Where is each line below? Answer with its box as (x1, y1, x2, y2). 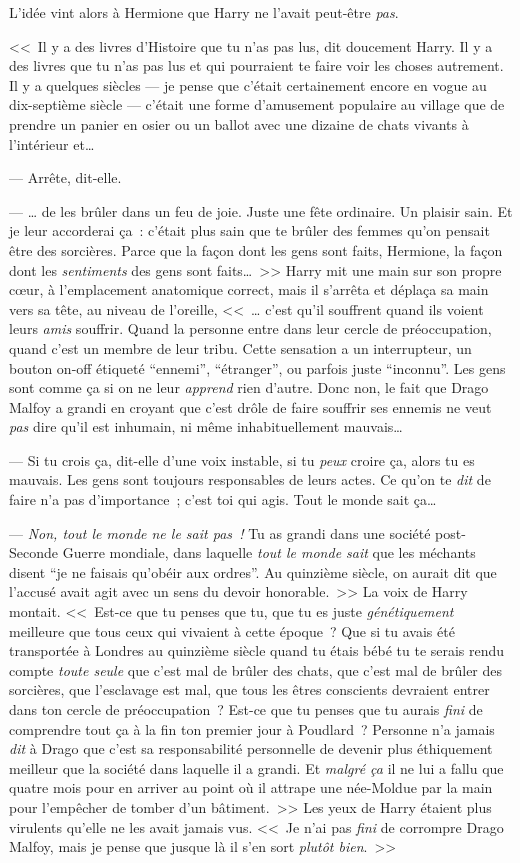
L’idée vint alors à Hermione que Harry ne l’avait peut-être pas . (9, 2, 399, 22)
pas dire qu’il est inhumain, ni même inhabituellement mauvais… (9, 416, 403, 437)
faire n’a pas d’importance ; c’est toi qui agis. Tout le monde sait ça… (9, 489, 437, 510)
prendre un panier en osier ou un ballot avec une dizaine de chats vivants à (9, 113, 469, 134)
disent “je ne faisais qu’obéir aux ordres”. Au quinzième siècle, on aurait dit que (9, 561, 497, 582)
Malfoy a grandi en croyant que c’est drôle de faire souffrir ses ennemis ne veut (9, 396, 492, 417)
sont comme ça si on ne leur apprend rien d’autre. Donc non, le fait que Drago (9, 377, 489, 398)
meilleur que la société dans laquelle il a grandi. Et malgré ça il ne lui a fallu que (9, 757, 504, 778)
